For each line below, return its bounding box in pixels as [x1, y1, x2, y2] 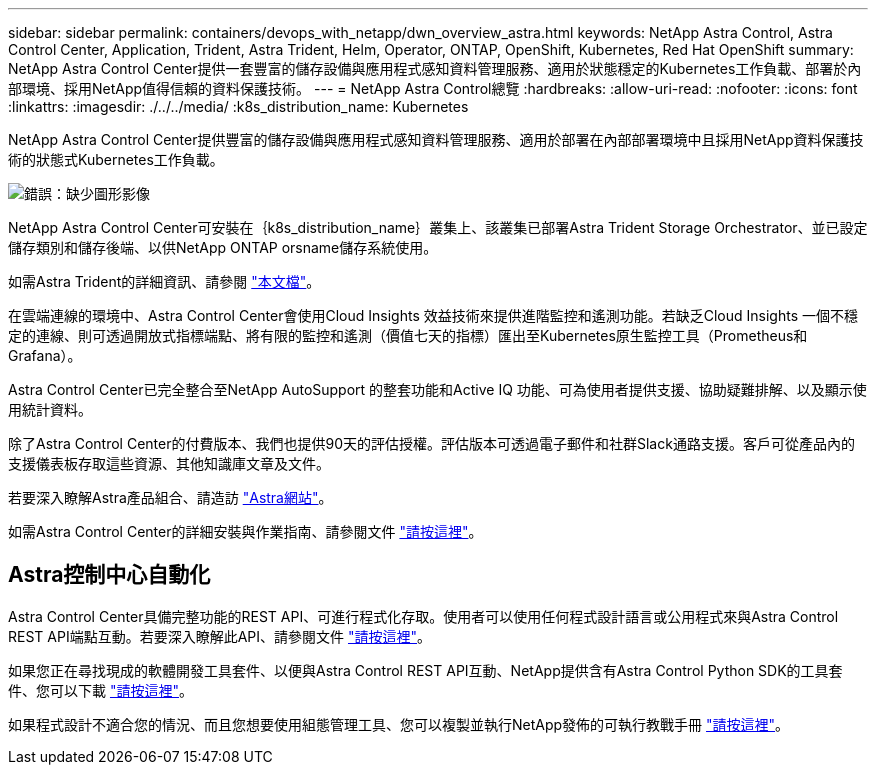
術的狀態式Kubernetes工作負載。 [8, 151, 224, 168]
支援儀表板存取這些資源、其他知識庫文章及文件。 [8, 455, 330, 472]
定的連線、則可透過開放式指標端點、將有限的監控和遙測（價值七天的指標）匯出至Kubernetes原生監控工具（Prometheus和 [8, 327, 808, 344]
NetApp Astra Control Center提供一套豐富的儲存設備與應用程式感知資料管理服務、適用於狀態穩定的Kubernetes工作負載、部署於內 [8, 60, 862, 77]
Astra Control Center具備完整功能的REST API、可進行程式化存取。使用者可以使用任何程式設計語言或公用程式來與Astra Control [8, 607, 839, 625]
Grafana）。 [8, 347, 82, 364]
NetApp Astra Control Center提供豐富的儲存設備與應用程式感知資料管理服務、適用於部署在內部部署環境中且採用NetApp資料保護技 [8, 131, 864, 148]
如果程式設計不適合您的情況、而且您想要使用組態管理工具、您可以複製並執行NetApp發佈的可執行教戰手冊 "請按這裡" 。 [8, 715, 790, 733]
